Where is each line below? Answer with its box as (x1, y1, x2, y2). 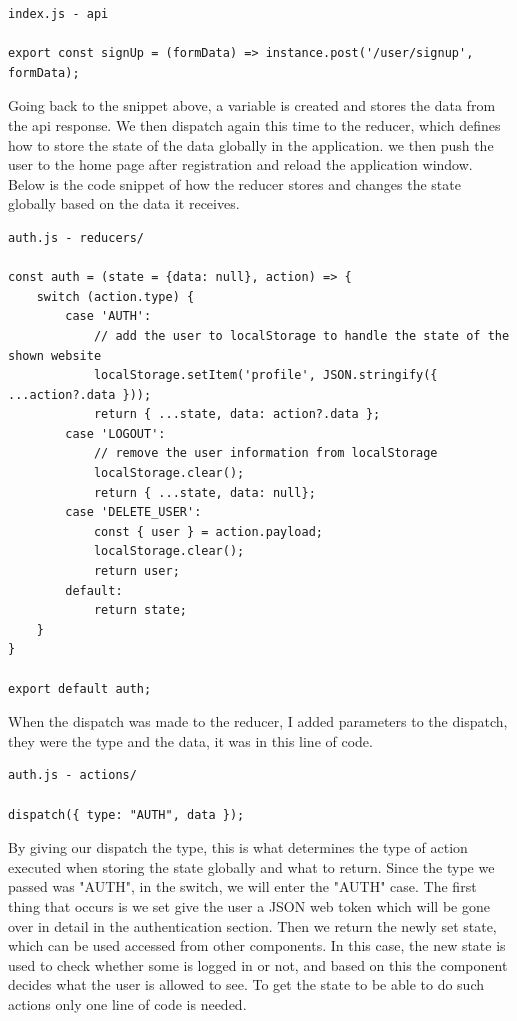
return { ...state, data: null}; (93, 485, 316, 500)
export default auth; (8, 681, 152, 696)
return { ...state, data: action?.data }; (93, 407, 381, 422)
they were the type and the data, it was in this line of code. (8, 730, 373, 751)
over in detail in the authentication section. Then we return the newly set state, (8, 915, 497, 936)
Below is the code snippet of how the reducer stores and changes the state (8, 173, 461, 194)
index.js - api (8, 7, 109, 21)
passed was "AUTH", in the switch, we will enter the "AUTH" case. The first (8, 876, 477, 897)
